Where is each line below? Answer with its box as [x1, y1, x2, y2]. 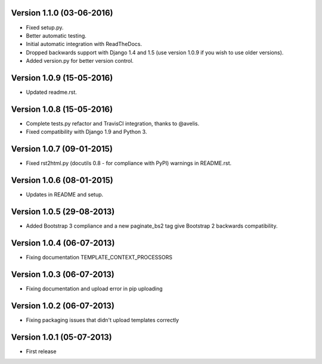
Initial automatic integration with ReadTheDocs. [26, 41, 143, 48]
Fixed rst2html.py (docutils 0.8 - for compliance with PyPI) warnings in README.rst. [26, 160, 232, 167]
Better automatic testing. [26, 32, 86, 39]
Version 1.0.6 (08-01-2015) [11, 175, 113, 185]
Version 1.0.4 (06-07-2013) [11, 238, 115, 248]
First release [26, 347, 57, 355]
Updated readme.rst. [26, 88, 78, 96]
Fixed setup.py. [26, 24, 64, 31]
